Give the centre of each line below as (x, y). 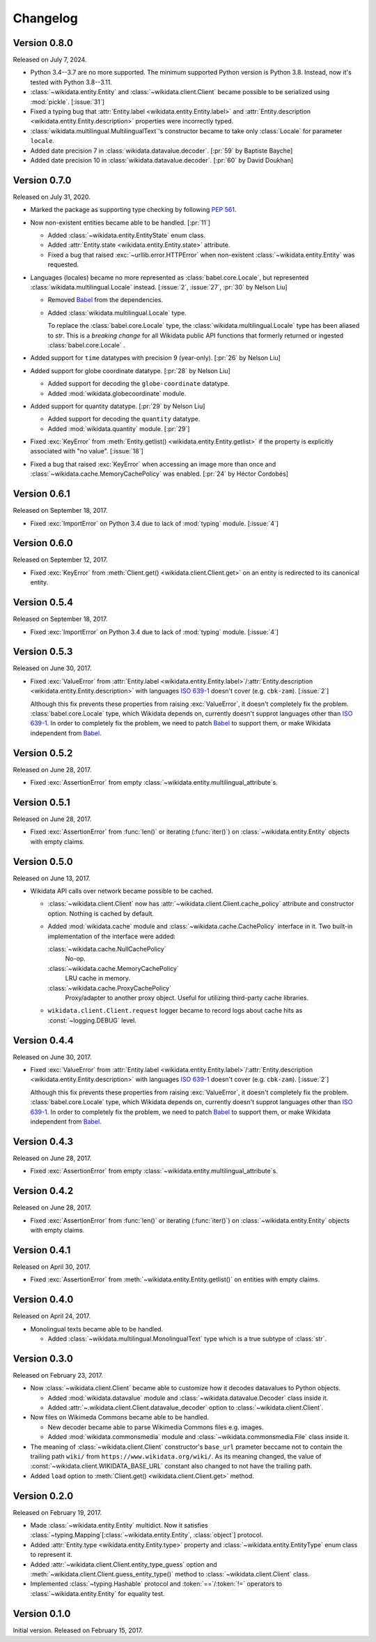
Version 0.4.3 (43, 1142)
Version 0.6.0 (43, 543)
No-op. (76, 958)
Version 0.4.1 (42, 1250)
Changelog (45, 18)
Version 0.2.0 (43, 1496)
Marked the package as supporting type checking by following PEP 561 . (133, 210)
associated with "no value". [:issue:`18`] (87, 451)
